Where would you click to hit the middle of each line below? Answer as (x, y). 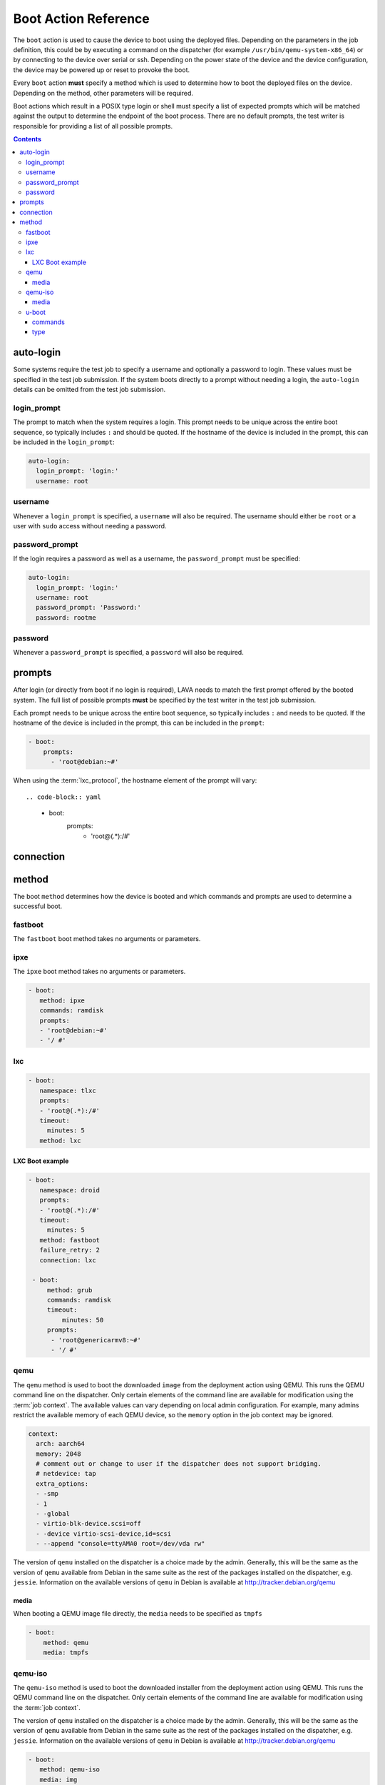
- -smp (47, 1494)
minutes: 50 (83, 1320)
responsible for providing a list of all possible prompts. (93, 126)
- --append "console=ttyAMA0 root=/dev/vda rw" (120, 1544)
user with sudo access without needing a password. (90, 526)
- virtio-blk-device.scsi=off (89, 1524)
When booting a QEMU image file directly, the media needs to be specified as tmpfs (138, 1614)
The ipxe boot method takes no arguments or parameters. (99, 972)
